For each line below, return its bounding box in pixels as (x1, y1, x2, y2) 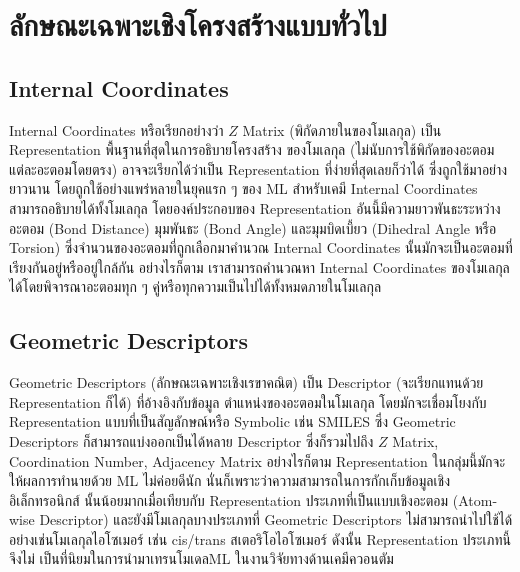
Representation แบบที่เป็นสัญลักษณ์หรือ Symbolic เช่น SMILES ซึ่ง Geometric (9, 411, 456, 432)
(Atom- (452, 489, 498, 510)
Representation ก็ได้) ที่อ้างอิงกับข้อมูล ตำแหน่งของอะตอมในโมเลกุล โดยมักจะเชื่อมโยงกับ (9, 391, 487, 412)
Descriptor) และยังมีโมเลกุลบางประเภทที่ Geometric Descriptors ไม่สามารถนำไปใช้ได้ (39, 509, 513, 530)
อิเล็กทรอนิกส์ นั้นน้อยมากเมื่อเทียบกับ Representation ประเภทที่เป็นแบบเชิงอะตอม (9, 489, 449, 510)
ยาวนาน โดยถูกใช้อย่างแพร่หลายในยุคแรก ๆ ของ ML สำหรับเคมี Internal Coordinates (9, 178, 478, 199)
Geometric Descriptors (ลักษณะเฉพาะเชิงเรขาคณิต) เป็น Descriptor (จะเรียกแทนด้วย (9, 372, 484, 393)
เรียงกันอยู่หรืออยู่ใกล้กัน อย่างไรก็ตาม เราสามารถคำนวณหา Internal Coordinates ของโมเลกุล (9, 256, 510, 277)
